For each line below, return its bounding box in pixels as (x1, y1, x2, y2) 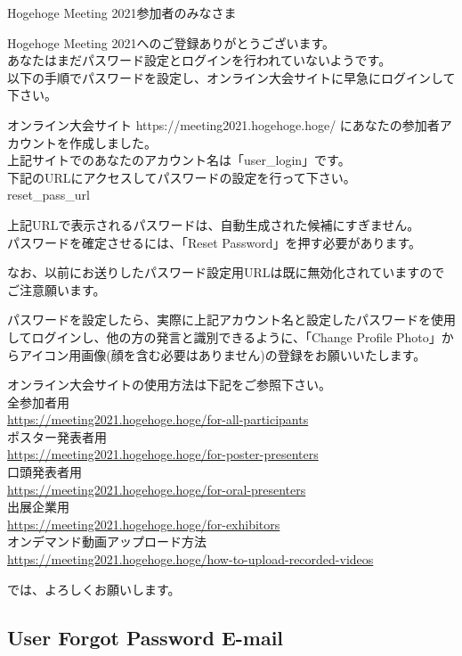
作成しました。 (69, 133, 157, 152)
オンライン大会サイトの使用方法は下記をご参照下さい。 (7, 375, 331, 394)
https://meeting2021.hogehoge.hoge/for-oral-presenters (7, 480, 306, 498)
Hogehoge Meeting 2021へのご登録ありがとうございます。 (7, 33, 336, 52)
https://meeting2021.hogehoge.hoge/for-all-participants (7, 410, 309, 429)
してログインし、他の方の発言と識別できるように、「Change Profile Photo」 (7, 327, 442, 346)
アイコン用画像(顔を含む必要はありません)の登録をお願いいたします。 (19, 345, 426, 364)
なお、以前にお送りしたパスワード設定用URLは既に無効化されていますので (7, 263, 445, 282)
